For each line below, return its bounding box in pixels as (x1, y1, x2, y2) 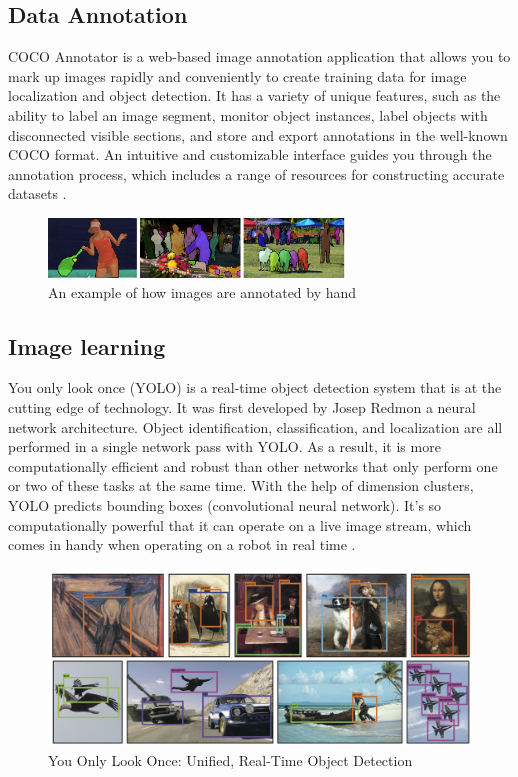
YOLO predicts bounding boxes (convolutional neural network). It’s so (8, 495, 442, 516)
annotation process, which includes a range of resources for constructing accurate (8, 163, 505, 184)
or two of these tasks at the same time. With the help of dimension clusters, (8, 475, 474, 496)
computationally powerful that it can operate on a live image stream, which (8, 514, 472, 535)
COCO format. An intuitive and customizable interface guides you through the (8, 144, 492, 165)
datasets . (8, 183, 67, 204)
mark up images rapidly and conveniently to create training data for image (8, 65, 467, 86)
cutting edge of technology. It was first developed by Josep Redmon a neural (8, 397, 476, 418)
